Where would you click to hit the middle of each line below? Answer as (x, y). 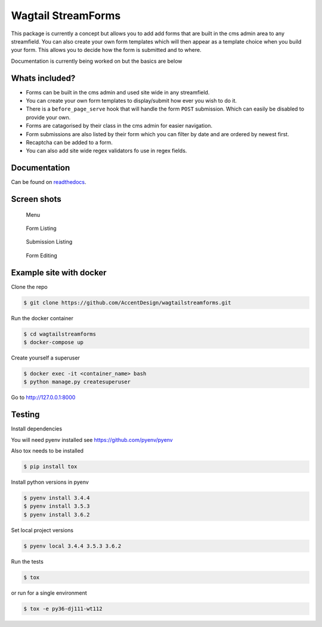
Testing (25, 415)
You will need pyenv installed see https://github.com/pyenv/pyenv (92, 439)
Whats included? (43, 78)
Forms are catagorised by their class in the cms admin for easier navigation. (119, 126)
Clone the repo (29, 287)
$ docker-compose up (53, 342)
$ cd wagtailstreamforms (60, 334)
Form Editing (42, 255)
